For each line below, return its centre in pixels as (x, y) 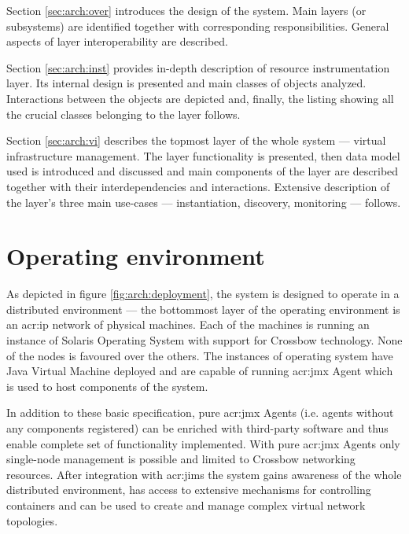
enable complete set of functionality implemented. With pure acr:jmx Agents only (203, 443)
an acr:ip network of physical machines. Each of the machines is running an (188, 324)
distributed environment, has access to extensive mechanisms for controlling (189, 490)
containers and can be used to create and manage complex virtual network (186, 505)
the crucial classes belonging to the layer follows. (123, 114)
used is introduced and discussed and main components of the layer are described (203, 171)
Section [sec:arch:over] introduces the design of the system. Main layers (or (186, 10)
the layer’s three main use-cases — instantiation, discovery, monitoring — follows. (204, 202)
